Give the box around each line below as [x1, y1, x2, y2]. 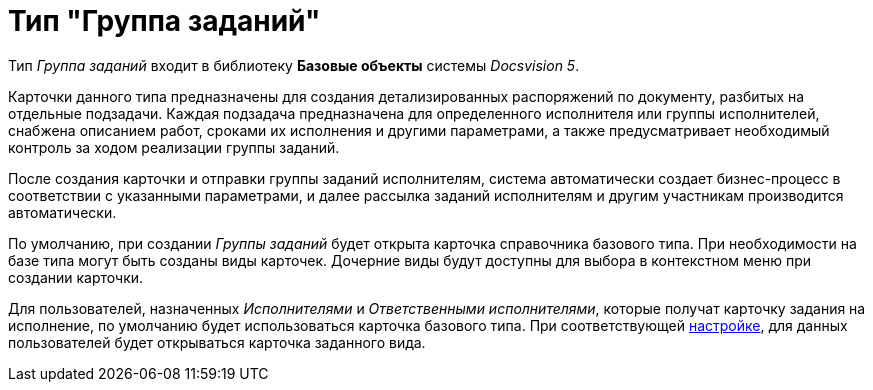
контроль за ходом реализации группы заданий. [8, 138, 340, 156]
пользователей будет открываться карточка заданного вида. [8, 333, 426, 351]
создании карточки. [8, 268, 144, 286]
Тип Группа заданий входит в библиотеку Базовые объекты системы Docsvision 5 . [8, 56, 580, 74]
